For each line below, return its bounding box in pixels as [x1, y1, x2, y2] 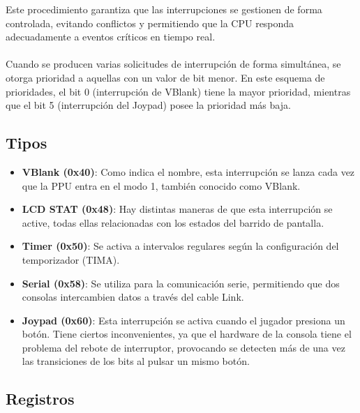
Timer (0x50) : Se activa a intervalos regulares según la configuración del [22, 239, 339, 253]
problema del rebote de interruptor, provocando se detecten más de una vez [22, 340, 345, 354]
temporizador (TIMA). [22, 252, 120, 266]
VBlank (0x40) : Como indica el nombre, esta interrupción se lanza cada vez [22, 164, 355, 179]
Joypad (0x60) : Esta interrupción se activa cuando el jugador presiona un [22, 313, 345, 327]
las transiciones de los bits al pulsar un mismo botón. [22, 354, 250, 368]
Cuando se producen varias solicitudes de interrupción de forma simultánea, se [6, 57, 341, 71]
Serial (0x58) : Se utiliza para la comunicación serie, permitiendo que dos [22, 276, 340, 290]
